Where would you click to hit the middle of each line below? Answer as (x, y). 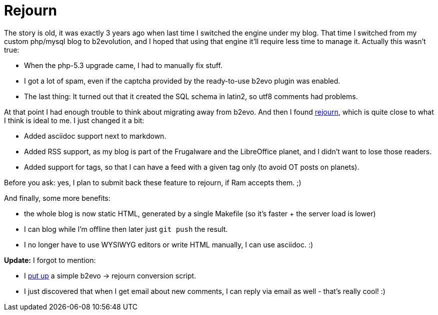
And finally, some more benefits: (57, 198)
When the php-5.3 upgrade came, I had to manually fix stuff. (123, 65)
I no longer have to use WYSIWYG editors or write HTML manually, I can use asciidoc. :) (169, 244)
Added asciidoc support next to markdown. (95, 136)
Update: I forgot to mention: (50, 260)
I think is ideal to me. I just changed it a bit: (74, 120)
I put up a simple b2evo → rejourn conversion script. (110, 275)
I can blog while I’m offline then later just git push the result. (126, 229)
